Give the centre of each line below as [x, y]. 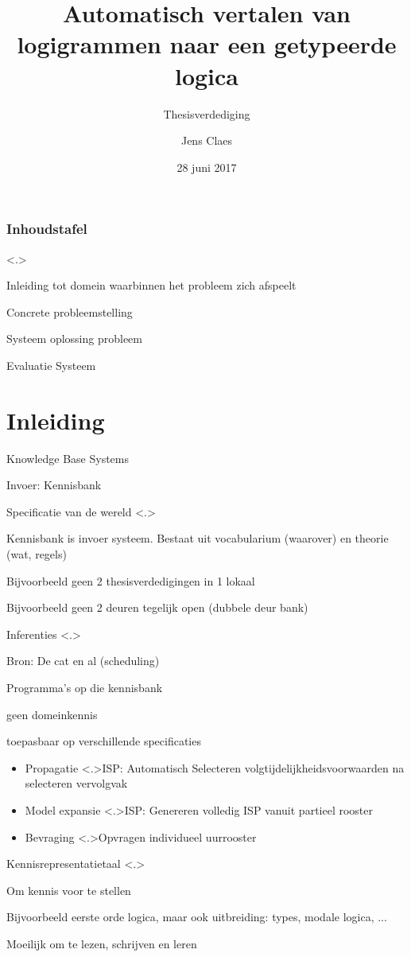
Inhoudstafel [47, 229]
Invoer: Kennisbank [54, 485]
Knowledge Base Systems [68, 458]
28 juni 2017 [207, 167]
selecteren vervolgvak [76, 783]
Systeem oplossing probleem [74, 338]
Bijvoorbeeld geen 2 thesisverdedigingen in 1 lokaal [131, 580]
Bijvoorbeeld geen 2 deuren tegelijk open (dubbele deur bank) [157, 607]
